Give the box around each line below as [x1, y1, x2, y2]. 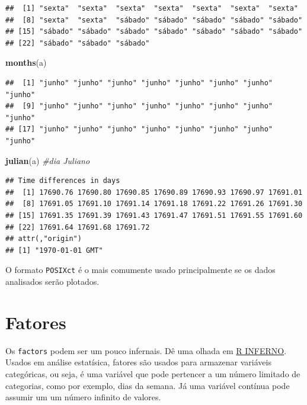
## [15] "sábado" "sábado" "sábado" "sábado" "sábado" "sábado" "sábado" [5, 27, 303, 36]
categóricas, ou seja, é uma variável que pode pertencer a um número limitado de [5, 367, 300, 380]
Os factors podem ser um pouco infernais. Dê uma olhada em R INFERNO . [5, 344, 287, 356]
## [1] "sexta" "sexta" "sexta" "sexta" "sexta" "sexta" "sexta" [5, 4, 298, 12]
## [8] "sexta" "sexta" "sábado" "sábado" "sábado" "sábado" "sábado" [5, 15, 303, 24]
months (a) [5, 56, 47, 69]
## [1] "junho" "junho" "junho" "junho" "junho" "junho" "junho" [5, 78, 273, 87]
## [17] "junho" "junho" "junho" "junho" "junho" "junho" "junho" [5, 125, 273, 134]
